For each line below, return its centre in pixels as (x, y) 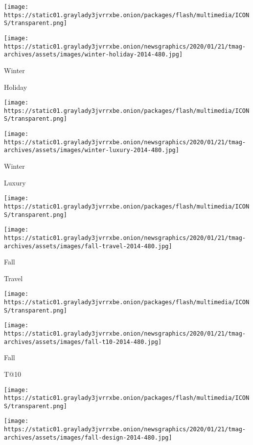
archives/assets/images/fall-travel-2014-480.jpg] (88, 246)
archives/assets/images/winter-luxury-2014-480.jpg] (92, 150)
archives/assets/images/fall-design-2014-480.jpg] (88, 437)
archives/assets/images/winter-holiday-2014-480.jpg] (93, 55)
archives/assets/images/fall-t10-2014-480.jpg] (83, 342)
